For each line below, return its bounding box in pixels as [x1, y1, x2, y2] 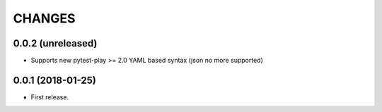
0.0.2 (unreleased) [13, 37, 98, 49]
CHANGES [13, 11, 76, 26]
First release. [30, 92, 69, 101]
